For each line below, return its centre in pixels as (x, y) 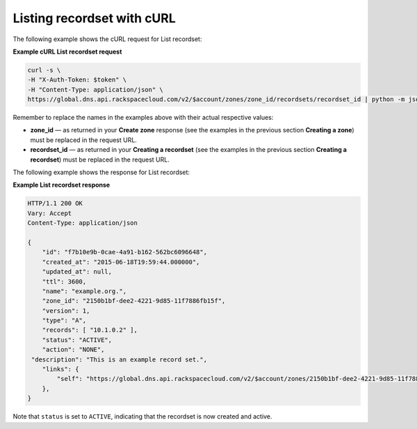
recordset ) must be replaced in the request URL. (100, 159)
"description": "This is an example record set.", (120, 359)
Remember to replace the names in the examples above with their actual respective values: (143, 118)
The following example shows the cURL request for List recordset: (107, 39)
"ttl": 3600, (64, 281)
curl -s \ (44, 70)
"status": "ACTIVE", (77, 340)
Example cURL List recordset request (67, 52)
